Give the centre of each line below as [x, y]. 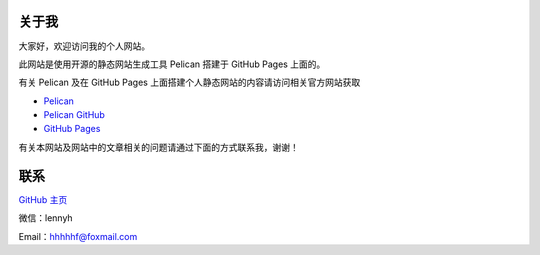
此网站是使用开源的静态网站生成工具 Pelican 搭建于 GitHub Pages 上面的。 [172, 64]
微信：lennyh [46, 218]
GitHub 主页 [43, 199]
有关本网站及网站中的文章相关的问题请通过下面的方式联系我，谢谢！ [158, 147]
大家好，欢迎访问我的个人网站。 [84, 46]
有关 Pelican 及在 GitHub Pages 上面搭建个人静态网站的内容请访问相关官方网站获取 [189, 82]
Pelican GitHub [74, 115]
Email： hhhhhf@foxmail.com [78, 236]
